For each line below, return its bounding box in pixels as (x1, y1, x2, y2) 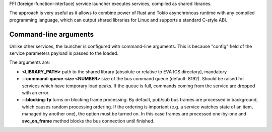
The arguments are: (9, 59, 50, 65)
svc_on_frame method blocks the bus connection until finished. (22, 118, 155, 124)
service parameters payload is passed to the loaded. (9, 50, 118, 56)
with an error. (22, 90, 50, 96)
